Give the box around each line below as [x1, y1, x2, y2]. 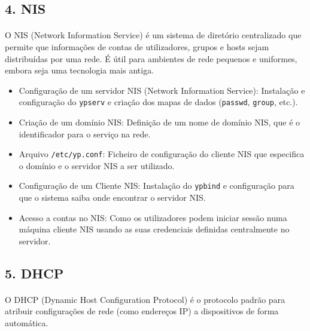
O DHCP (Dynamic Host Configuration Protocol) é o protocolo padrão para [5, 293, 285, 305]
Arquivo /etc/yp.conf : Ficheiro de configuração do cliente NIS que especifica [19, 148, 305, 160]
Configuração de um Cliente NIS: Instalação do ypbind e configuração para [19, 179, 294, 192]
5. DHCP [5, 263, 64, 282]
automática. [5, 317, 48, 329]
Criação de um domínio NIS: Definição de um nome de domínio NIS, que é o [19, 116, 300, 128]
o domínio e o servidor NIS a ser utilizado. [19, 159, 175, 171]
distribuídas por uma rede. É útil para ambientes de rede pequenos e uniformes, [5, 52, 297, 65]
